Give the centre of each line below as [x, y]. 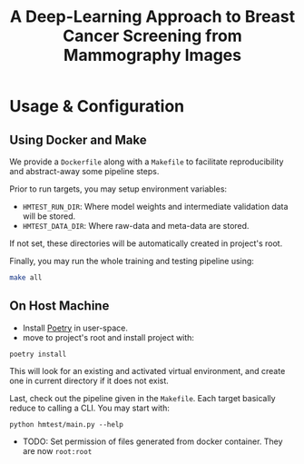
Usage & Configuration [97, 107]
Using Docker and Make [78, 139]
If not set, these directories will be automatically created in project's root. [146, 243]
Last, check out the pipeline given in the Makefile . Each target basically [142, 398]
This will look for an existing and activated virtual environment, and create [147, 370]
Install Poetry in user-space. [75, 328]
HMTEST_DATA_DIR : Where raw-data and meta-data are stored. [136, 226]
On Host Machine [59, 306]
